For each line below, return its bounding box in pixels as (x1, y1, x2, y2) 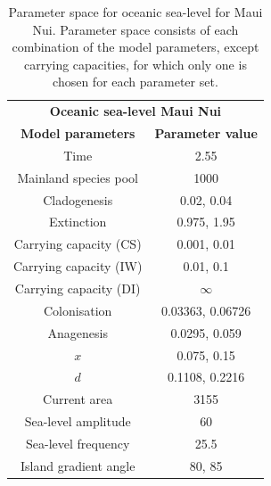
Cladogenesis (43, 190, 113, 209)
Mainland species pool (17, 168, 138, 186)
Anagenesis (47, 323, 108, 342)
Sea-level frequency (26, 433, 130, 452)
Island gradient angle (20, 456, 135, 474)
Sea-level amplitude (24, 412, 131, 431)
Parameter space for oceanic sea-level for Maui (8, 3, 263, 21)
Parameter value (154, 124, 258, 143)
